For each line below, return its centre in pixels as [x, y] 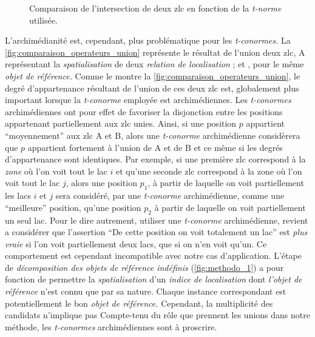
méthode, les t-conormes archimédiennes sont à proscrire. [111, 326]
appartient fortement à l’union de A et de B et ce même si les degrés [155, 147]
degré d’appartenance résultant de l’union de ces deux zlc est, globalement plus [152, 88]
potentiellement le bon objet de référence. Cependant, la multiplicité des [139, 303]
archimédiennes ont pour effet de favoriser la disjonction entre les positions [144, 111]
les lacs [18, 195]
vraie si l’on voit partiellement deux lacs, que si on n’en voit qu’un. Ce [136, 243]
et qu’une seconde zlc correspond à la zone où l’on [209, 171]
